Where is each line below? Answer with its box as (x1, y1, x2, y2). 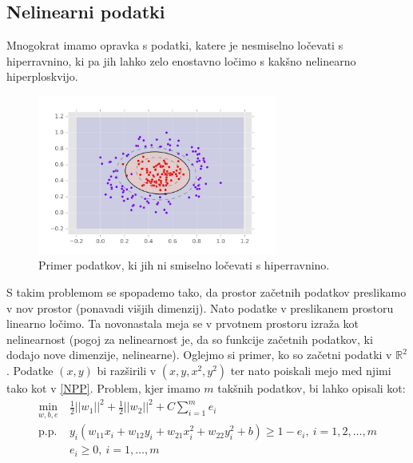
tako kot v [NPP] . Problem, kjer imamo (6, 380, 201, 396)
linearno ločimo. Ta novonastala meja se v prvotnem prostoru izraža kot (6, 315, 359, 332)
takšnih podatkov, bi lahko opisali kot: (217, 380, 406, 396)
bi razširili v (97, 362, 157, 378)
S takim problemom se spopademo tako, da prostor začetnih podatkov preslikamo (6, 284, 407, 301)
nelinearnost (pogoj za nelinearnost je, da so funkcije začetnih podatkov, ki (6, 330, 373, 347)
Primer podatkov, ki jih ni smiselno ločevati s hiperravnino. (38, 257, 330, 273)
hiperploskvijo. (6, 68, 78, 85)
